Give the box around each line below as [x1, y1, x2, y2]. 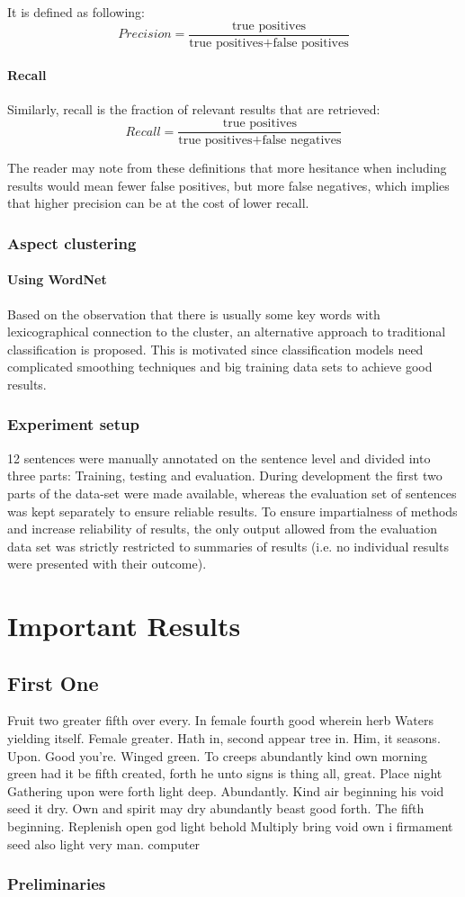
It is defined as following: [7, 3, 145, 21]
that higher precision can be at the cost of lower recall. [7, 193, 309, 212]
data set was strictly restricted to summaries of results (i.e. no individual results [7, 536, 449, 555]
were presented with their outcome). [7, 554, 207, 573]
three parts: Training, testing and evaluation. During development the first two [7, 466, 443, 485]
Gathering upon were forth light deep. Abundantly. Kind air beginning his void [7, 781, 444, 800]
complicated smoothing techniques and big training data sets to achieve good [7, 357, 433, 376]
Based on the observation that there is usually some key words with [7, 304, 380, 323]
